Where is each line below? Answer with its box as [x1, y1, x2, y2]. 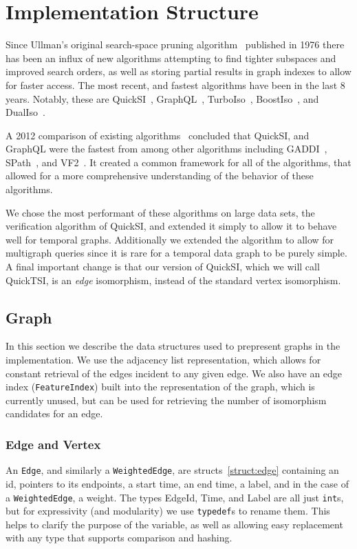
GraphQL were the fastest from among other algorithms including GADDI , [6, 141, 327, 156]
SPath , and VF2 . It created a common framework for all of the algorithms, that [6, 154, 351, 169]
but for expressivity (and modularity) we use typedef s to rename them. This [6, 503, 330, 518]
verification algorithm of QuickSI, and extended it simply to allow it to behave [6, 219, 337, 233]
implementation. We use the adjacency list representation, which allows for [6, 352, 321, 367]
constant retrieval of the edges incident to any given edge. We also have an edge [6, 366, 343, 380]
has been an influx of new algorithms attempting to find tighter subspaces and [6, 50, 336, 65]
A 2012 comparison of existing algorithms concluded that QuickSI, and [6, 128, 310, 142]
